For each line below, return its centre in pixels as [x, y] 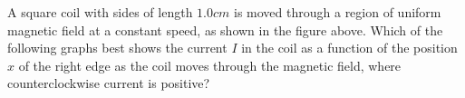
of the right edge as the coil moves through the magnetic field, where [210, 65]
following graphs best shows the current [117, 48]
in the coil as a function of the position [349, 48]
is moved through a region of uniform [338, 12]
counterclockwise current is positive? [109, 83]
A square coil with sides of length [100, 12]
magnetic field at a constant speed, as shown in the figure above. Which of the [225, 29]
